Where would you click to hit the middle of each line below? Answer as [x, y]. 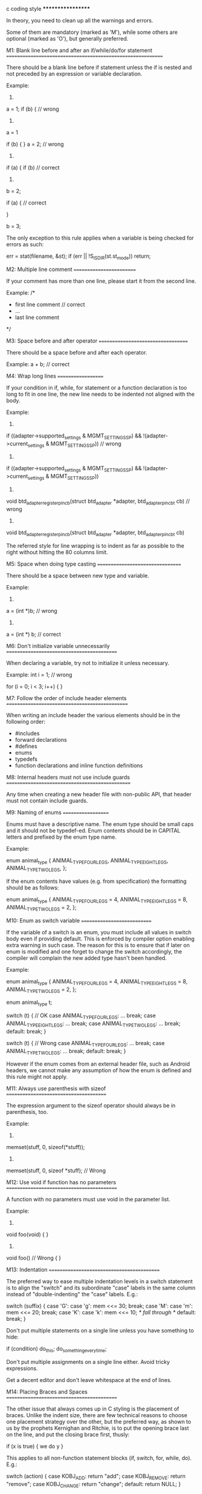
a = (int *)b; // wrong [32, 611]
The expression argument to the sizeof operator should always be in [91, 1106]
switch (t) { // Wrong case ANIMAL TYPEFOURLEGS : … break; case [85, 1044]
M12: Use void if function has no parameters [61, 1182]
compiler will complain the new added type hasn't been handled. [87, 958]
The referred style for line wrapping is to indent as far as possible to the [95, 546]
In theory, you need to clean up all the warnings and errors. [80, 20]
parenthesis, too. [27, 1112]
